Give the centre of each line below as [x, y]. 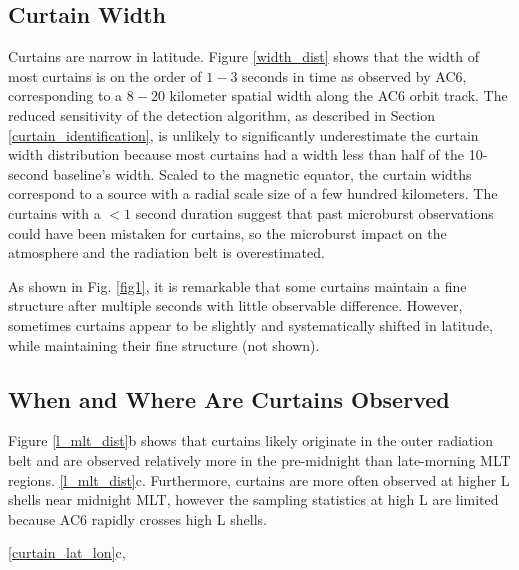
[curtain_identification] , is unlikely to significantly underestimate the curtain [243, 134]
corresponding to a [65, 95]
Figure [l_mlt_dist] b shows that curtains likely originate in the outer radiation [250, 440]
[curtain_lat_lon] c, [67, 552]
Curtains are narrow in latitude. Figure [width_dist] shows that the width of [243, 56]
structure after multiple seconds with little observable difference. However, [235, 305]
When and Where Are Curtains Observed [229, 398]
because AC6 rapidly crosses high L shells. [137, 518]
